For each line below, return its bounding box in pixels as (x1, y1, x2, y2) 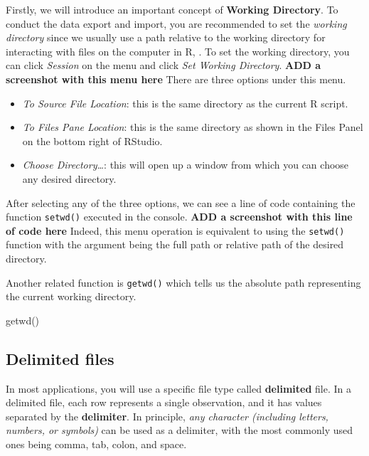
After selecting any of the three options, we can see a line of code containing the (6, 195, 355, 210)
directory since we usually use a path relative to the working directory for (6, 30, 326, 45)
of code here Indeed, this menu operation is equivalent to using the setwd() (6, 223, 345, 238)
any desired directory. (22, 171, 117, 186)
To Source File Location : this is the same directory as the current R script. (22, 95, 348, 110)
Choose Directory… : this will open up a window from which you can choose (22, 157, 349, 172)
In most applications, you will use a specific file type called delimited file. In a (6, 381, 351, 396)
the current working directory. (6, 289, 137, 304)
